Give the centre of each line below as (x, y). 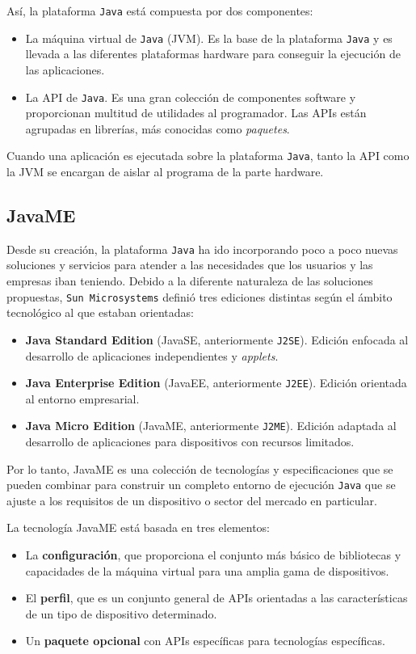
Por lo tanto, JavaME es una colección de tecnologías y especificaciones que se (200, 468)
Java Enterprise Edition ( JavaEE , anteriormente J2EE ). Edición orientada (216, 383)
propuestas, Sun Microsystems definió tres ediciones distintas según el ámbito (200, 296)
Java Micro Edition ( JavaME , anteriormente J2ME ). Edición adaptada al (211, 426)
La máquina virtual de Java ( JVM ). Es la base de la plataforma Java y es (209, 38)
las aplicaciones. (65, 69)
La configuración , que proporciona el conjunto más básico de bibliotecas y (213, 555)
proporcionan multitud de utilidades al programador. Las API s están (196, 113)
